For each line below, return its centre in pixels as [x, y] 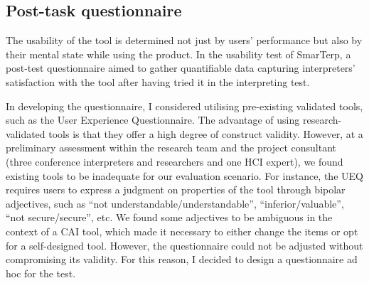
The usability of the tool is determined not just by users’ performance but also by [184, 40]
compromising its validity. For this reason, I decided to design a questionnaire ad [182, 259]
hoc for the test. [41, 273]
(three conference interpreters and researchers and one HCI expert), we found [175, 161]
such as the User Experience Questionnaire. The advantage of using [153, 120]
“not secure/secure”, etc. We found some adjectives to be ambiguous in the [169, 217]
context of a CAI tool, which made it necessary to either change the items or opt [182, 231]
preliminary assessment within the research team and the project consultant [171, 148]
